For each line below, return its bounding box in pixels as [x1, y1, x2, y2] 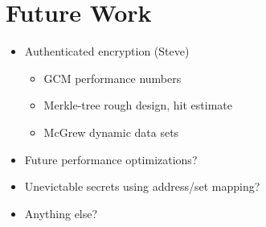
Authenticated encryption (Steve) [24, 43, 190, 60]
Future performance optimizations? [24, 151, 198, 167]
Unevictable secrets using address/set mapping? [24, 178, 260, 195]
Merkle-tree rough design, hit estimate [43, 97, 232, 113]
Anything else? [24, 204, 98, 221]
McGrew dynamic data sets [43, 123, 179, 140]
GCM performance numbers [43, 69, 182, 86]
